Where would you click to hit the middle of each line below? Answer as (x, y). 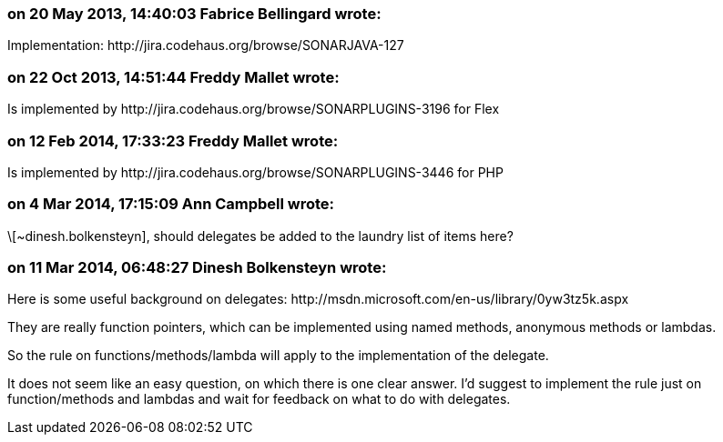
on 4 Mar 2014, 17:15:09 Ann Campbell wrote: (171, 204)
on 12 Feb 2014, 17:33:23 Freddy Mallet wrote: (173, 141)
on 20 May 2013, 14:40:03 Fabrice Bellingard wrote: (194, 14)
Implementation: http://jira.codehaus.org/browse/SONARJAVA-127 (206, 45)
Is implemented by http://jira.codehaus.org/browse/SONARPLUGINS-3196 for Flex (254, 109)
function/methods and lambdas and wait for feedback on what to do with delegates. (259, 399)
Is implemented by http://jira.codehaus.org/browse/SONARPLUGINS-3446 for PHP (255, 172)
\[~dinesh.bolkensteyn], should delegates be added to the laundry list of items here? (260, 236)
